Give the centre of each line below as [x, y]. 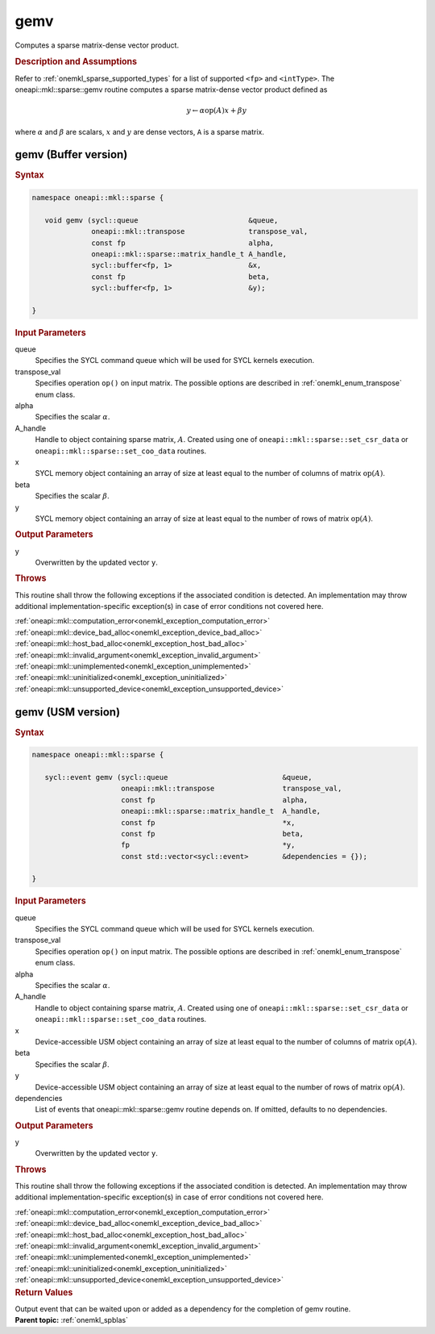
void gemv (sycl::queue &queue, [162, 220]
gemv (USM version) [68, 712]
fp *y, [208, 845]
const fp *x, [208, 822]
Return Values [44, 1292]
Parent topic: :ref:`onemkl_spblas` [72, 1320]
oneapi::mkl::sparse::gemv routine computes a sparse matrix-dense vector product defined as [171, 90]
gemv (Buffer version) [71, 154]
